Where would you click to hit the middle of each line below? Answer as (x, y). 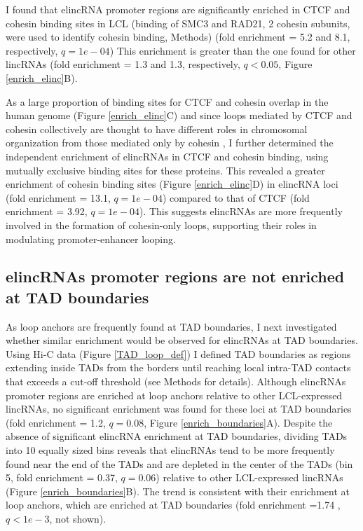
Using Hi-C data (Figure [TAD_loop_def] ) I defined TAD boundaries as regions (178, 353)
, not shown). (78, 518)
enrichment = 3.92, (47, 211)
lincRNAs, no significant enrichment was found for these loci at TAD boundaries (179, 409)
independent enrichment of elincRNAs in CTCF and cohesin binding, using (167, 156)
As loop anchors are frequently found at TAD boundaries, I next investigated (171, 326)
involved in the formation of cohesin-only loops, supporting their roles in (161, 225)
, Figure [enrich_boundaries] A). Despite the (238, 422)
